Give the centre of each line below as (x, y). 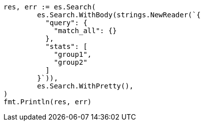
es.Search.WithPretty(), (85, 86)
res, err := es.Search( (50, 7)
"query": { (66, 23)
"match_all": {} (85, 31)
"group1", (73, 54)
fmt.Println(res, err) (48, 102)
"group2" (71, 62)
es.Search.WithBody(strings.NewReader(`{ (119, 15)
